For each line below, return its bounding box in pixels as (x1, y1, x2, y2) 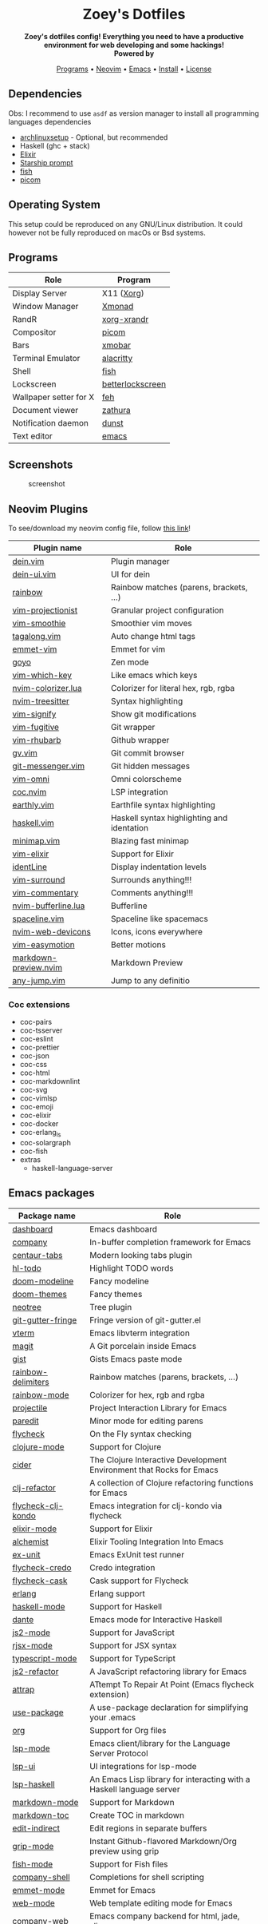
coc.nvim (12, 787, 47, 797)
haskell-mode (12, 1601, 65, 1612)
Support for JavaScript (89, 1627, 175, 1638)
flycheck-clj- (12, 1500, 64, 1511)
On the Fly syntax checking (89, 1428, 192, 1439)
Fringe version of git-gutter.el (89, 1314, 202, 1325)
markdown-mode (12, 1796, 79, 1807)
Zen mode (110, 657, 149, 668)
